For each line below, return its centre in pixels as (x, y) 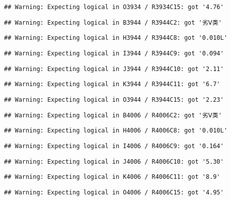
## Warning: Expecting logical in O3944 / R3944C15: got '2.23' (114, 99)
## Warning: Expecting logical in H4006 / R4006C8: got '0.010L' (116, 131)
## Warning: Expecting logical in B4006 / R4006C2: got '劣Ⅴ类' (113, 115)
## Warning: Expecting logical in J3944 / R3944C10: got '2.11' (114, 69)
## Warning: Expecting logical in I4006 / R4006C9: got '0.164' (114, 146)
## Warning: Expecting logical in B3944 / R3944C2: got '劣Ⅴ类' (113, 22)
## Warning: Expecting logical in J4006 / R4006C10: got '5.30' (114, 161)
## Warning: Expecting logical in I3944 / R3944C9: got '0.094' (114, 53)
